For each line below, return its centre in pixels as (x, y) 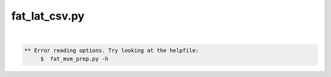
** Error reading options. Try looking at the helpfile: (112, 50)
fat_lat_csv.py (48, 16)
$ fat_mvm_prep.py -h (74, 59)
